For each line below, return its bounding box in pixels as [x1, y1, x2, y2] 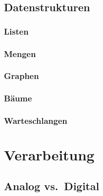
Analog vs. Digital [4, 178, 100, 193]
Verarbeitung [4, 145, 95, 165]
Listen [4, 25, 29, 37]
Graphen [4, 70, 39, 82]
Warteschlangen [4, 115, 67, 127]
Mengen [4, 47, 36, 59]
